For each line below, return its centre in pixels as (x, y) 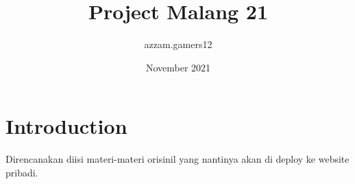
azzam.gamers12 (178, 44)
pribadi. (22, 172)
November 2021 (178, 67)
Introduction (66, 126)
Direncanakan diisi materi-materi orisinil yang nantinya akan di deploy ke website (177, 159)
